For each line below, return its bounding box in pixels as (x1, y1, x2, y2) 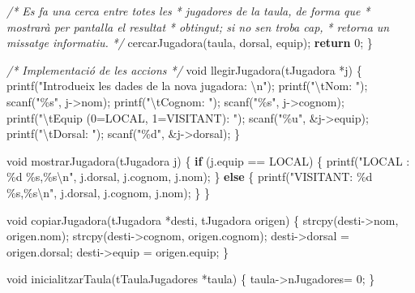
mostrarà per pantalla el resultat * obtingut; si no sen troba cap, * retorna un (6, 18, 390, 35)
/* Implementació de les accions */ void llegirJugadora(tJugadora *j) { (6, 61, 362, 78)
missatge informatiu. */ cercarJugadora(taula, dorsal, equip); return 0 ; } (6, 34, 373, 51)
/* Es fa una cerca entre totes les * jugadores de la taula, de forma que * (6, 2, 370, 19)
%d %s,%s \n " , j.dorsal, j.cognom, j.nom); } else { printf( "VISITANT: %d (6, 168, 373, 185)
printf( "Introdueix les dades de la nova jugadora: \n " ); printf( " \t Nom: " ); (6, 77, 368, 94)
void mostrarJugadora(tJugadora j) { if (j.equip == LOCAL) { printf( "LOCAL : (6, 152, 410, 169)
